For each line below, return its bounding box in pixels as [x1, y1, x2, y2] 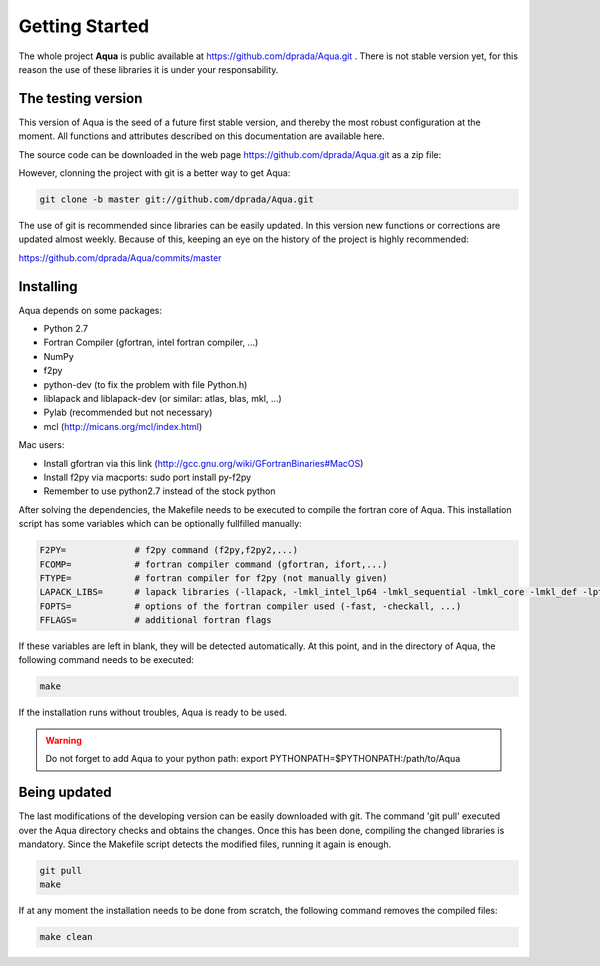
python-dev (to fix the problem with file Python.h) [43, 378, 248, 390]
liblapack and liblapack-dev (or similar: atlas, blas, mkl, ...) [43, 393, 282, 405]
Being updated [18, 784, 112, 801]
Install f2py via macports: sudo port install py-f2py [43, 471, 252, 483]
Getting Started [18, 15, 150, 37]
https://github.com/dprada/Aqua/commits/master [18, 251, 222, 264]
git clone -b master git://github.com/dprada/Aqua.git [39, 194, 314, 205]
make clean [39, 931, 93, 943]
